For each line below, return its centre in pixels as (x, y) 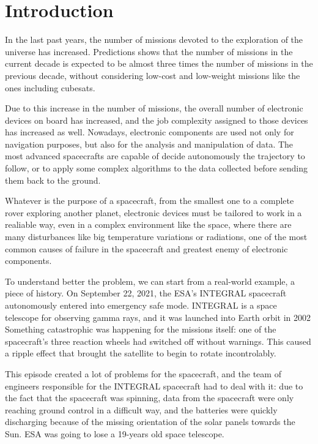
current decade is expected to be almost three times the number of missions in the (159, 63)
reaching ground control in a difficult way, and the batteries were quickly (141, 409)
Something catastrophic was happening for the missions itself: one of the (141, 329)
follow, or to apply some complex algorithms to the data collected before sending (156, 168)
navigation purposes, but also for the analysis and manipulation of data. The (149, 144)
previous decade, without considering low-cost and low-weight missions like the (153, 75)
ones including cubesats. (50, 87)
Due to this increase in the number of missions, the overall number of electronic (154, 108)
